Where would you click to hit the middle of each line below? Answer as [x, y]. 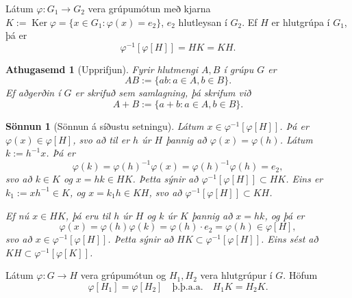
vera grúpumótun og [123, 275]
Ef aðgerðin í [33, 93]
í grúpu [239, 69]
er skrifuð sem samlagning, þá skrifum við [163, 93]
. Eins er [304, 179]
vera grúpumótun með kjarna [149, 8]
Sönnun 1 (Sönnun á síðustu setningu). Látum [105, 126]
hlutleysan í [203, 22]
